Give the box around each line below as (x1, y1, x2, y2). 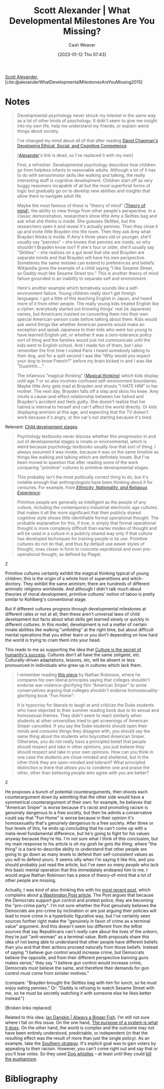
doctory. (5, 581, 22, 586)
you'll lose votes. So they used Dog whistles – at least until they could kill (5, 1051, 152, 1057)
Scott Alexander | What (34, 5, 130, 16)
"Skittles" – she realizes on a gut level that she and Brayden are (17, 249, 145, 255)
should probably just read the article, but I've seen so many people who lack (5, 861, 159, 867)
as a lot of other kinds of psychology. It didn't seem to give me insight (17, 118, 158, 124)
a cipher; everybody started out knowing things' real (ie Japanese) (17, 305, 151, 311)
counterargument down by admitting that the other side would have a (5, 794, 144, 800)
